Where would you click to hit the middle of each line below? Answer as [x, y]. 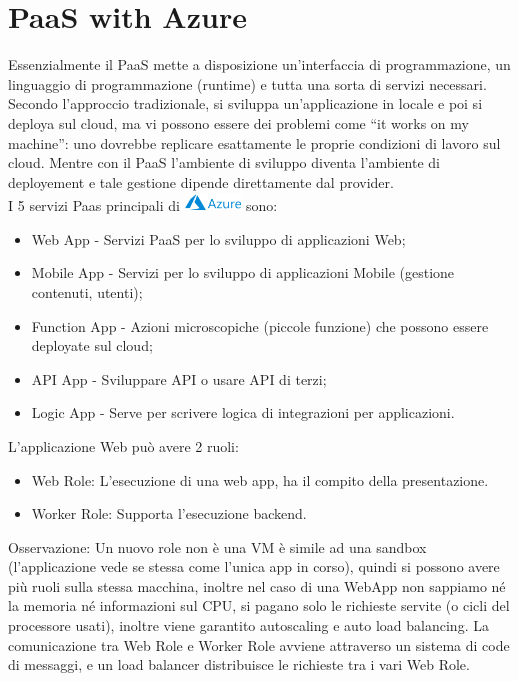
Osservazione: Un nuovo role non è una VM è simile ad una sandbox [217, 546]
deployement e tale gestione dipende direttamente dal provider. [201, 181]
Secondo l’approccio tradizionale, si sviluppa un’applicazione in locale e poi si [245, 103]
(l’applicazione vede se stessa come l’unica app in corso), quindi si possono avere [254, 566]
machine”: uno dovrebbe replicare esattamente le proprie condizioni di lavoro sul [254, 142]
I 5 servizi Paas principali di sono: [143, 205]
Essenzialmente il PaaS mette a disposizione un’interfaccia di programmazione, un [259, 64]
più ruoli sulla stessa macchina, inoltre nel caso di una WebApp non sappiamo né [257, 585]
